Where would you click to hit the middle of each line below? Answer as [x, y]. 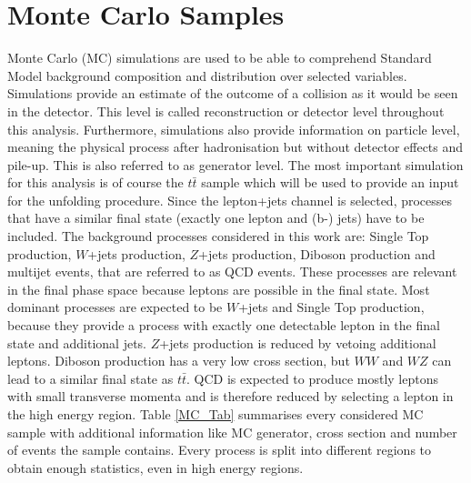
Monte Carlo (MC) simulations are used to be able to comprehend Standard [220, 58]
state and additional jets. [77, 342]
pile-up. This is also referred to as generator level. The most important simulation [235, 164]
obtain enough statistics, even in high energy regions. [155, 467]
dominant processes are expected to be [115, 307]
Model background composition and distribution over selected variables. [207, 75]
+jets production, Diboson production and [317, 253]
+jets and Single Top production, [331, 307]
